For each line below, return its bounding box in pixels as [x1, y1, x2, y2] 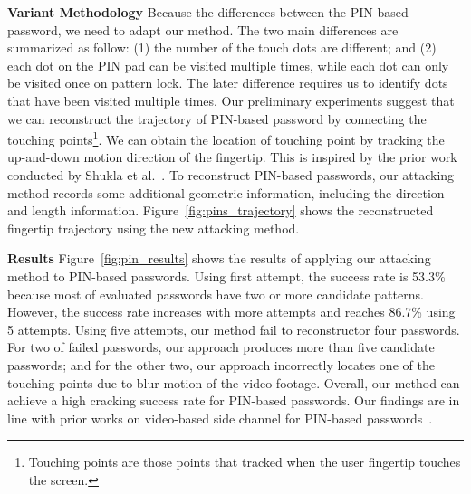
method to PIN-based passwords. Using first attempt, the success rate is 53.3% [7, 266, 446, 285]
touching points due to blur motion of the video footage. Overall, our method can [7, 373, 460, 392]
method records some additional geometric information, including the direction [7, 183, 445, 202]
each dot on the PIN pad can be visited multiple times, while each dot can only [7, 55, 449, 74]
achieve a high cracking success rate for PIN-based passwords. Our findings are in [7, 391, 460, 410]
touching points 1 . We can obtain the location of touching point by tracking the [7, 128, 445, 148]
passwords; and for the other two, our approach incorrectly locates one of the [7, 355, 435, 374]
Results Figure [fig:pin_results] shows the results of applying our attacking [7, 249, 431, 268]
